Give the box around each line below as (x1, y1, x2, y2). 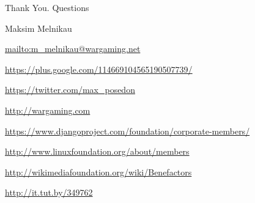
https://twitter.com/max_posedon (5, 83, 135, 96)
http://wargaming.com (5, 103, 91, 116)
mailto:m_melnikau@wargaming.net (5, 42, 141, 55)
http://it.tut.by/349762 (5, 186, 93, 199)
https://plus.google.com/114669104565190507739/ (5, 62, 193, 75)
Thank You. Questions (5, 1, 89, 13)
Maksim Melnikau (5, 21, 72, 34)
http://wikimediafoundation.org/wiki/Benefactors (5, 165, 192, 178)
